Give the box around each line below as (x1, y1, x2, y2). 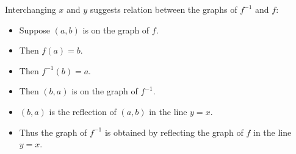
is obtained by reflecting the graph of (104, 125, 244, 138)
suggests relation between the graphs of (90, 3, 237, 15)
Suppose (19, 23, 51, 36)
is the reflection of (49, 105, 117, 117)
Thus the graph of (19, 125, 87, 138)
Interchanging (5, 3, 56, 15)
